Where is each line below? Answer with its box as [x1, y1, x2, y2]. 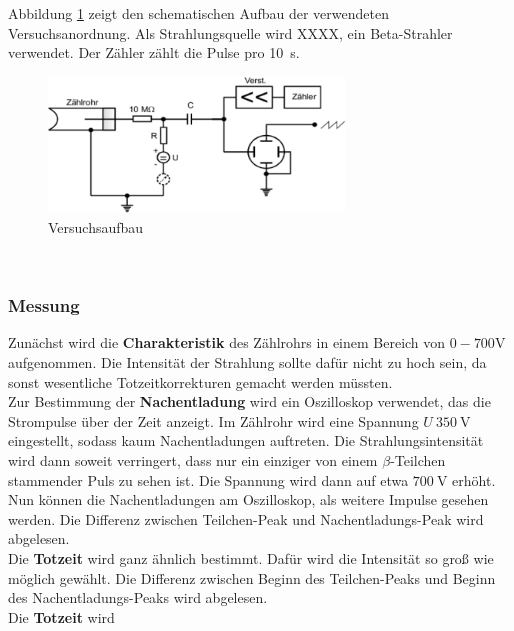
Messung [8, 293, 80, 318]
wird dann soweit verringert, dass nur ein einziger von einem [8, 450, 378, 470]
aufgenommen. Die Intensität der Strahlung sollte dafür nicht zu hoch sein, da [8, 352, 487, 373]
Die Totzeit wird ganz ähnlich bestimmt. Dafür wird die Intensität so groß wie [8, 547, 494, 568]
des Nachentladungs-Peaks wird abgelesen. [8, 587, 268, 608]
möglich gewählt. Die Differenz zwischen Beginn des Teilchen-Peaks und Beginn [8, 567, 496, 588]
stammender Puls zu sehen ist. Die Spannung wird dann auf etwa [8, 469, 409, 490]
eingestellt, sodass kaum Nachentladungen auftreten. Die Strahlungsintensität [8, 430, 484, 451]
